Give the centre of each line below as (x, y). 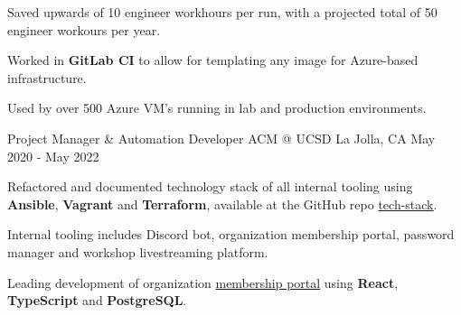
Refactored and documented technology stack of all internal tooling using (210, 186)
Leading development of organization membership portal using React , (203, 282)
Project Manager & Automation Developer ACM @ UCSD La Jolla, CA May (221, 138)
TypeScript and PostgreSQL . (97, 300)
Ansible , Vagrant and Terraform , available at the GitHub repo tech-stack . (222, 204)
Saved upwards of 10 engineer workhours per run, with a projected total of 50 (222, 12)
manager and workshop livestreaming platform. (138, 251)
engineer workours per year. (84, 29)
